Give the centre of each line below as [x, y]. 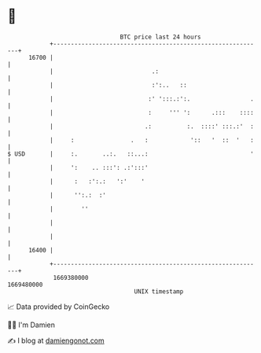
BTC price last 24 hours [160, 37]
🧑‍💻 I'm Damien [31, 325]
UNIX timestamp [159, 291]
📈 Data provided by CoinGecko [59, 307]
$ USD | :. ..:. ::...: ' [131, 154]
